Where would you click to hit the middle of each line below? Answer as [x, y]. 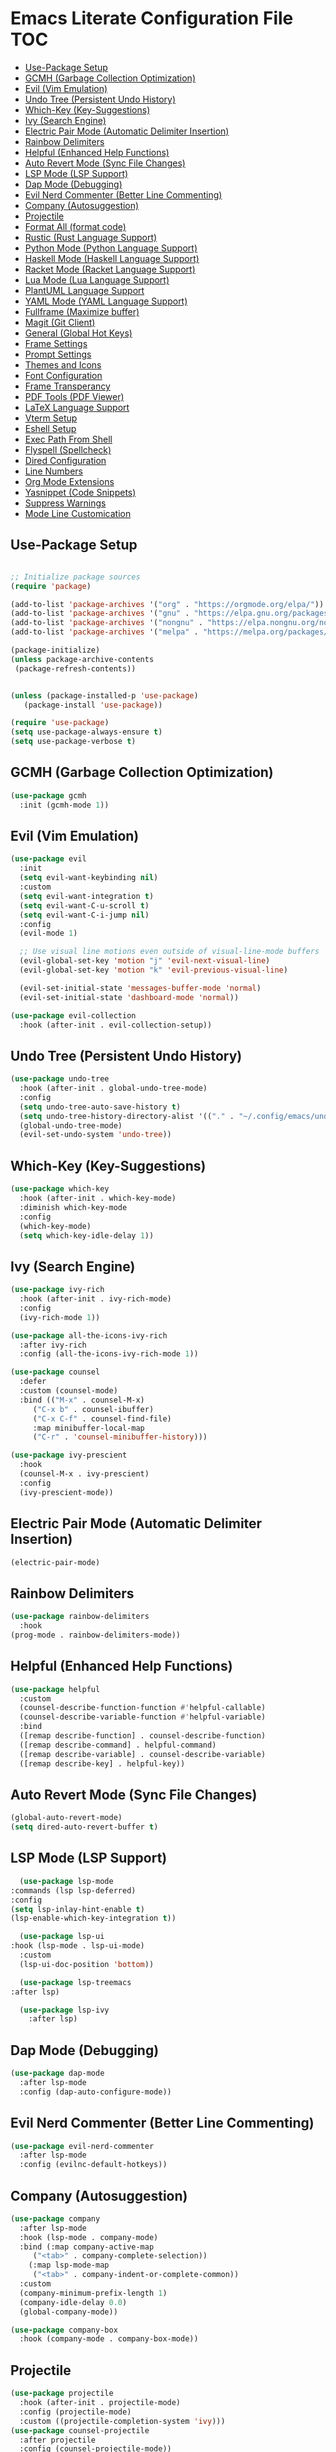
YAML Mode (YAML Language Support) [106, 301]
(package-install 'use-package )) [93, 705]
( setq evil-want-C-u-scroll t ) [84, 905]
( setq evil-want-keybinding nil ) [89, 878]
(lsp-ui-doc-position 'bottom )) [87, 1964]
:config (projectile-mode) [75, 2412]
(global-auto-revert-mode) [66, 1818]
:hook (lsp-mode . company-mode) [89, 2237]
